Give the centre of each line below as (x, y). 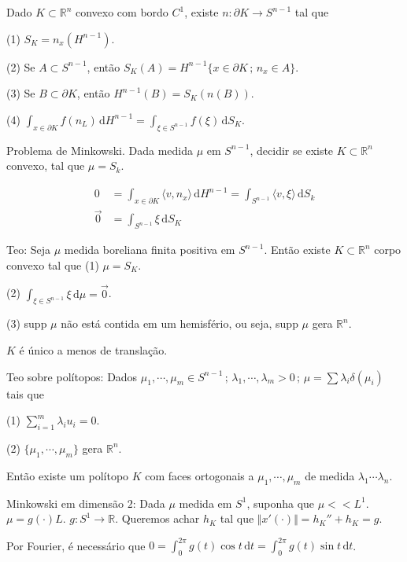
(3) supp (27, 323)
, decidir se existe (292, 150)
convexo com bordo (122, 12)
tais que (25, 393)
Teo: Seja (28, 250)
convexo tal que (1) (53, 264)
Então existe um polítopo (68, 475)
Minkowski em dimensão (65, 503)
